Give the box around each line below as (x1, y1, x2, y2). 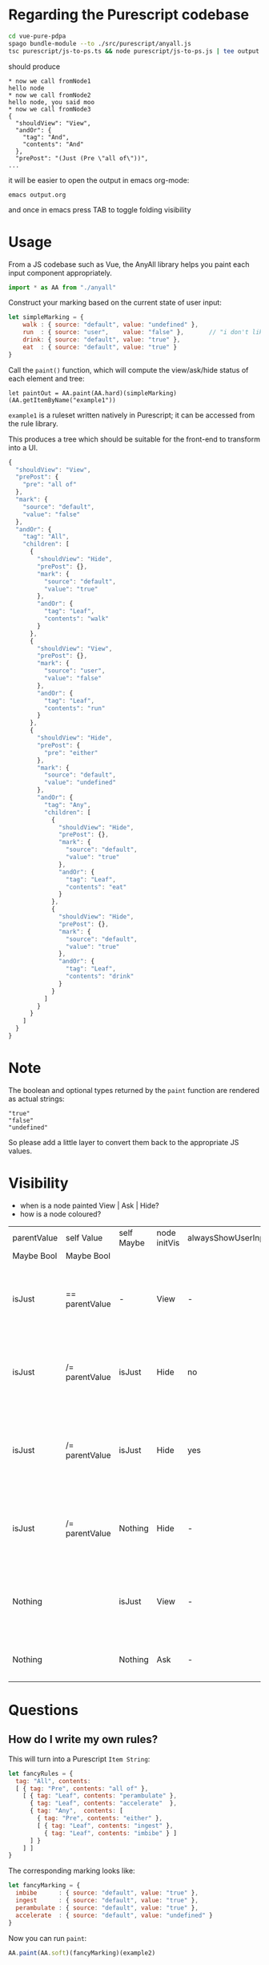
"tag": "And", (22, 133, 70, 141)
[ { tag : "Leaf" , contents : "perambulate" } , (22, 1792, 178, 1800)
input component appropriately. (8, 268, 112, 277)
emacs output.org (8, 191, 66, 199)
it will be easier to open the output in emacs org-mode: (8, 175, 190, 185)
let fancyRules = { (8, 1769, 74, 1777)
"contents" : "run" (43, 704, 106, 712)
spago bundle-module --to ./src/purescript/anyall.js (8, 39, 192, 47)
